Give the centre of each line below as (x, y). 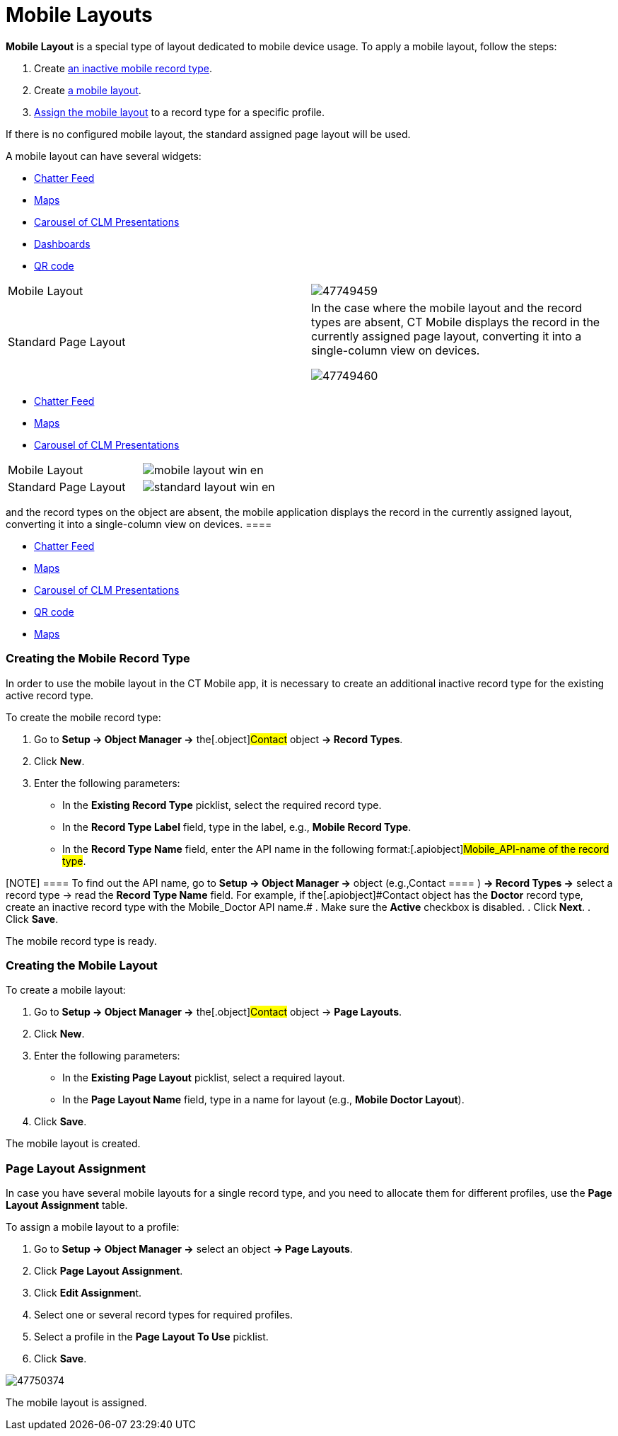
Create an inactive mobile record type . (123, 68)
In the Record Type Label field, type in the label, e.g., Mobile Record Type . (237, 827)
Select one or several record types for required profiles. (164, 1315)
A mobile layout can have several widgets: (104, 156)
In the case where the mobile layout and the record (447, 308)
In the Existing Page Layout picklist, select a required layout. (204, 1078)
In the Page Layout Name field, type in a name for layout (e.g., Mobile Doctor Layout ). (263, 1100)
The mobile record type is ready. (81, 941)
